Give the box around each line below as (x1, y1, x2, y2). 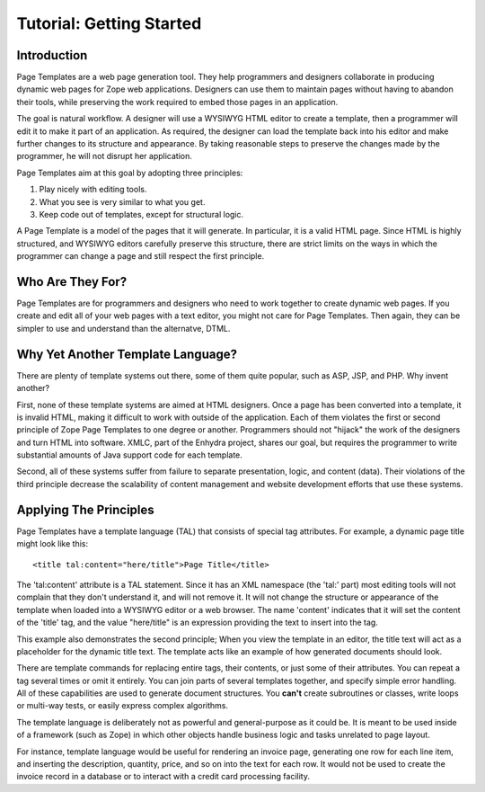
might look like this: (16, 538, 89, 549)
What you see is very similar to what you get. (39, 196, 206, 207)
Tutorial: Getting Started (16, 13, 202, 33)
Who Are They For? (16, 274, 128, 289)
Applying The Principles (16, 502, 154, 517)
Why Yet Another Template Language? (16, 346, 238, 361)
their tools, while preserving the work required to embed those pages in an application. (16, 96, 339, 107)
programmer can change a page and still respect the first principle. (16, 251, 265, 262)
